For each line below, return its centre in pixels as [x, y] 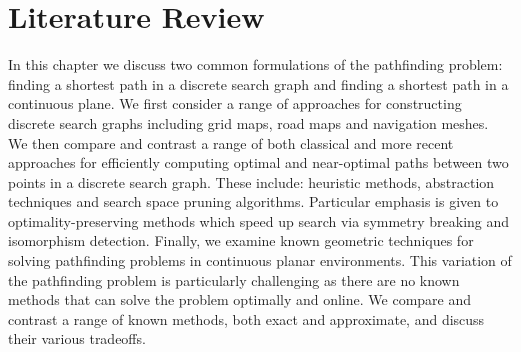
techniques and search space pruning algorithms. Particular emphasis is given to [253, 201]
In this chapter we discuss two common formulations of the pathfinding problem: [255, 64]
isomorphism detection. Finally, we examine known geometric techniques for [241, 240]
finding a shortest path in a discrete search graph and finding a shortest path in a [258, 83]
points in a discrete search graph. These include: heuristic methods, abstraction [251, 181]
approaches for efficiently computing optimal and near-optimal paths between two [258, 162]
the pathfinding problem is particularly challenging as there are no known [234, 279]
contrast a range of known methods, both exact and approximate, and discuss [246, 318]
